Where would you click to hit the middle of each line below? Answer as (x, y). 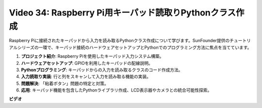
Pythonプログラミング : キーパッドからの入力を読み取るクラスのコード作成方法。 (102, 70)
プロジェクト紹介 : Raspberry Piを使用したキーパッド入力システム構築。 (93, 56)
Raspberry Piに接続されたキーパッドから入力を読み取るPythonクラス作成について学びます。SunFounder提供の (119, 41)
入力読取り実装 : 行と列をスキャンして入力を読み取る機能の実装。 (86, 77)
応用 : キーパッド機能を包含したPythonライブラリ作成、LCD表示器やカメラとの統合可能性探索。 (116, 90)
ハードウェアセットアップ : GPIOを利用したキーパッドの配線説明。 (87, 63)
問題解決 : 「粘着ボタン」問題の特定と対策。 (65, 83)
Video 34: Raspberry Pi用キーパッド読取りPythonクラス (123, 13)
